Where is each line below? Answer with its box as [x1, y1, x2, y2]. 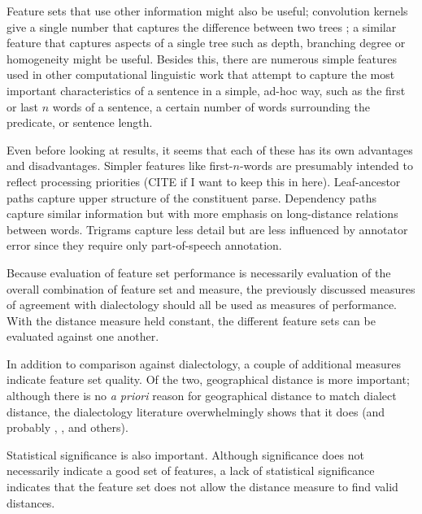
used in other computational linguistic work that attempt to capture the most [7, 66, 395, 83]
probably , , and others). [7, 419, 128, 436]
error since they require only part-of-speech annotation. [7, 237, 282, 254]
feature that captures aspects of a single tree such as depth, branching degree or [7, 34, 406, 51]
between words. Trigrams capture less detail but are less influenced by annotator [7, 220, 408, 237]
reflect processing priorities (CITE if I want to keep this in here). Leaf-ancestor [7, 172, 401, 189]
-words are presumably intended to [239, 157, 413, 174]
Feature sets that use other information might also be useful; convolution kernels [7, 2, 408, 19]
